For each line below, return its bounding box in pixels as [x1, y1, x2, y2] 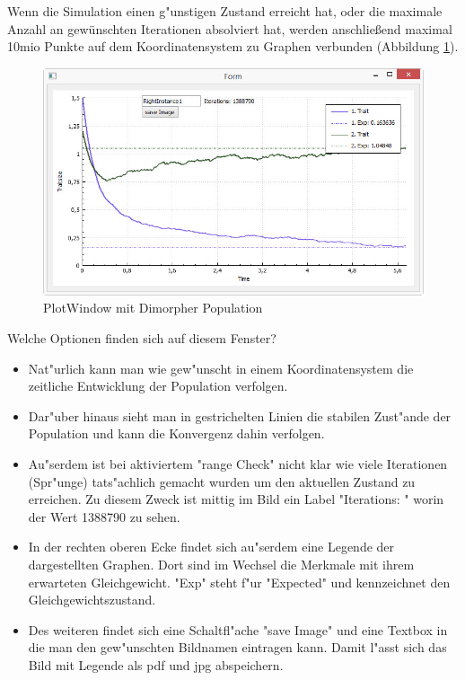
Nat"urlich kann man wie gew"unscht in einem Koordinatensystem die [28, 358, 414, 377]
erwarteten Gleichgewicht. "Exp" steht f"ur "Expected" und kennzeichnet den [28, 572, 451, 591]
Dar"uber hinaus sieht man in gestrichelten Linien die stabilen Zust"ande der [28, 406, 452, 425]
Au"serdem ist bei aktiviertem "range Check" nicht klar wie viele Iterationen [28, 454, 448, 472]
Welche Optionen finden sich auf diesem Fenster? [7, 328, 276, 347]
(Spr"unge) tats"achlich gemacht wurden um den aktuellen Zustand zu [28, 472, 416, 490]
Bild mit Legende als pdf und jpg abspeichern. [28, 655, 284, 674]
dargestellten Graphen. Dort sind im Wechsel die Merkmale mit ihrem [28, 554, 415, 573]
